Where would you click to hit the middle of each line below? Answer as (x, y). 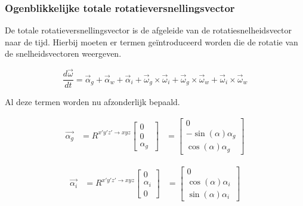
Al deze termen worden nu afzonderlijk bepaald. (92, 102)
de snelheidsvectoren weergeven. (63, 53)
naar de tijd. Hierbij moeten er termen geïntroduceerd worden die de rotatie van (151, 41)
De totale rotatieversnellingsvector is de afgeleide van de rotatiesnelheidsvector (149, 30)
